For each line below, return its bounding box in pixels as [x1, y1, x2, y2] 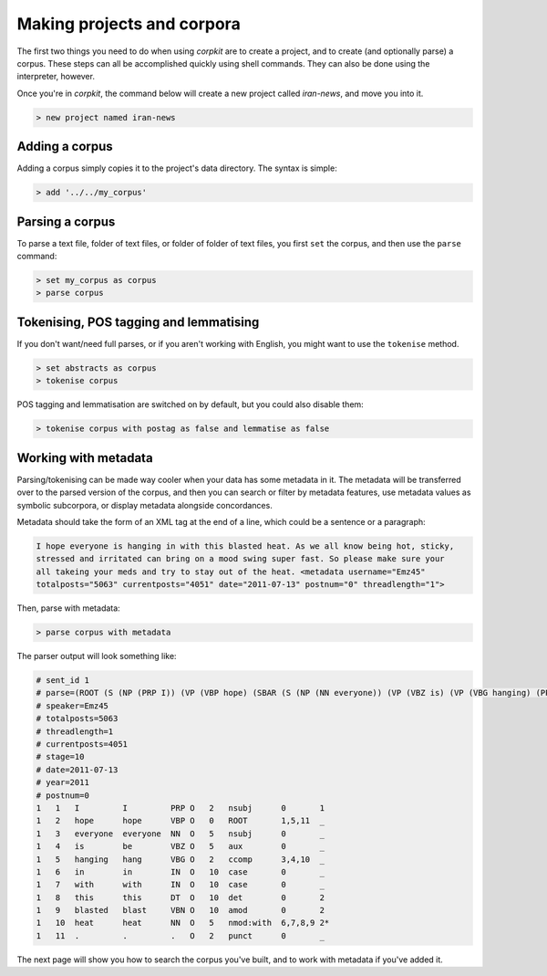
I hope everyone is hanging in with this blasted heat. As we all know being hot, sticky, [36, 540, 455, 551]
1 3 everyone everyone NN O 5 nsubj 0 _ [36, 828, 325, 839]
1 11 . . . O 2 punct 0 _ [36, 930, 325, 940]
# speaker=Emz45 [36, 700, 109, 711]
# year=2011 [36, 777, 90, 788]
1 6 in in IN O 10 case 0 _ [36, 866, 325, 876]
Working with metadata [16, 450, 154, 466]
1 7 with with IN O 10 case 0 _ [36, 879, 325, 890]
